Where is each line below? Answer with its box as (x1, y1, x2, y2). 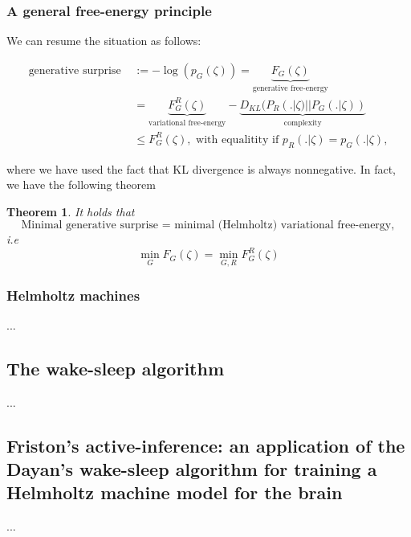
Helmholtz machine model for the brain (6, 480, 343, 505)
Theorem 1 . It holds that (6, 203, 135, 219)
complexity (283, 118, 322, 127)
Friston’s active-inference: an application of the (6, 432, 405, 457)
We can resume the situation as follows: (6, 32, 201, 49)
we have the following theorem (6, 176, 156, 193)
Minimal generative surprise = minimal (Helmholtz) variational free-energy (21, 219, 392, 232)
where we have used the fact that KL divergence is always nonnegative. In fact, (6, 160, 397, 177)
